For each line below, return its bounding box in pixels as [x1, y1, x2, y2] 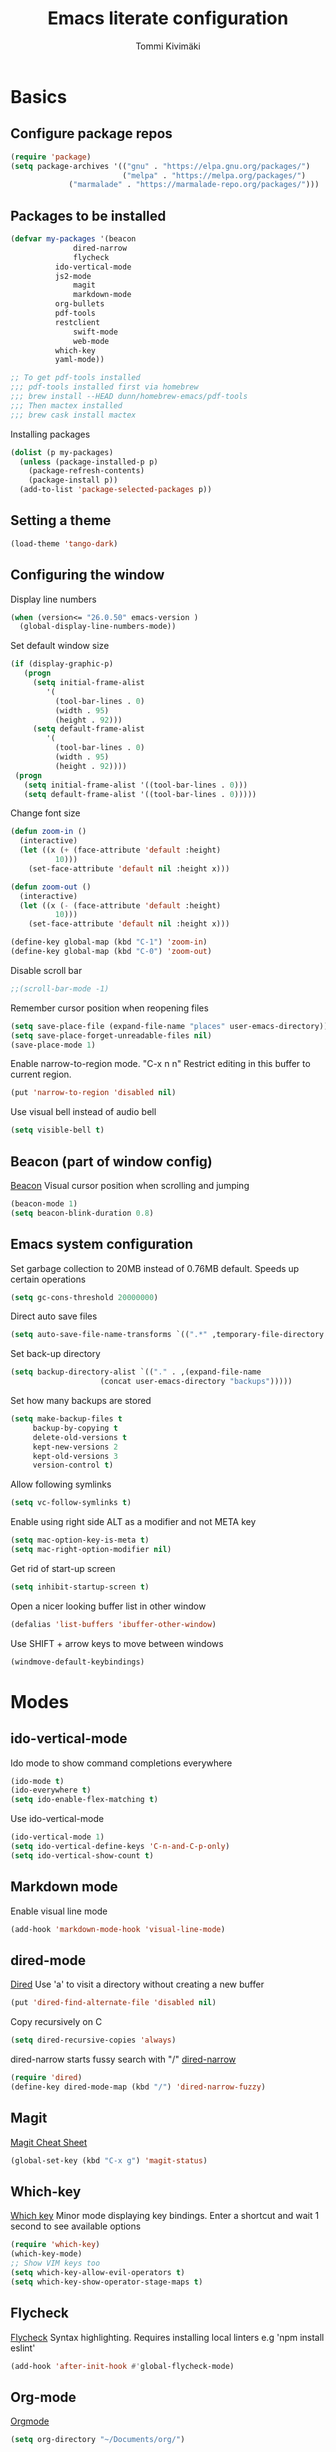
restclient [54, 317, 101, 327]
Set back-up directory [10, 1348, 101, 1360]
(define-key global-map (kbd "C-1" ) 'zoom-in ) [10, 937, 208, 947]
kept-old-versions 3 [32, 1451, 118, 1461]
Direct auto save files [10, 1310, 98, 1322]
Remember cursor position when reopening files [10, 1002, 209, 1014]
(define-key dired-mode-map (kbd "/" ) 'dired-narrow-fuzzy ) [10, 2082, 267, 2092]
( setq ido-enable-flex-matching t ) [10, 1795, 159, 1805]
